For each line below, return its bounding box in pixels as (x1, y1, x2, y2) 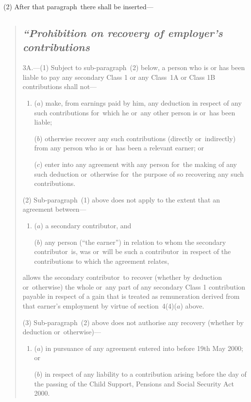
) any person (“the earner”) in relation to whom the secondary (40, 237, 226, 247)
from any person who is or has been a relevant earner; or (34, 143, 204, 153)
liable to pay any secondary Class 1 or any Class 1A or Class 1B (22, 72, 216, 82)
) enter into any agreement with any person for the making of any (40, 159, 237, 169)
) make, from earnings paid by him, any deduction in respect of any (40, 97, 242, 108)
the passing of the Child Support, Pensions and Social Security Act (34, 378, 234, 388)
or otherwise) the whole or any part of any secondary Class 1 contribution (22, 281, 246, 292)
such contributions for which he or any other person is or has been (34, 107, 235, 117)
